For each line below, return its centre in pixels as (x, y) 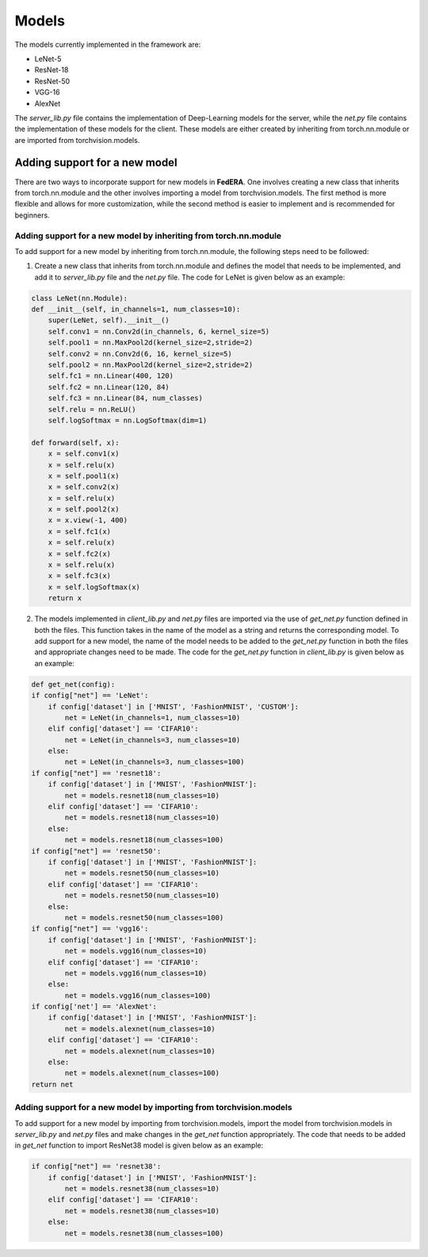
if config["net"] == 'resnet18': (96, 773)
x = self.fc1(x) (79, 531)
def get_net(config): (73, 684)
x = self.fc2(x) (79, 553)
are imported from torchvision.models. (77, 140)
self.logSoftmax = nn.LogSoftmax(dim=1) (128, 420)
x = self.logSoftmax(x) (94, 587)
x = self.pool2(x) (84, 509)
